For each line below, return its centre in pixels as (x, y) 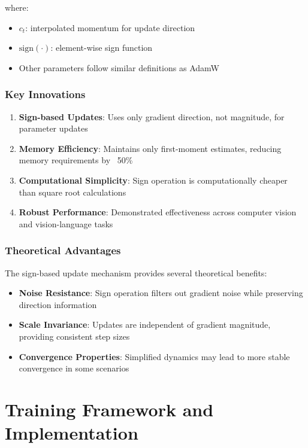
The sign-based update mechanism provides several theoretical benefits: (136, 272)
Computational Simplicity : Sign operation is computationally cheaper (153, 180)
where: (17, 7)
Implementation (72, 433)
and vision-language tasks (66, 223)
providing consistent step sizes (74, 336)
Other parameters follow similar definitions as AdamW (119, 67)
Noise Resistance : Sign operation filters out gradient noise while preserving (161, 293)
